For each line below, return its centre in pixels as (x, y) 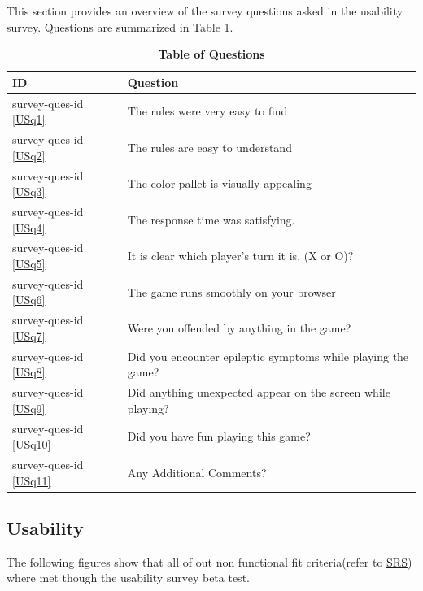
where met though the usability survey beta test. (128, 578)
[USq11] (32, 480)
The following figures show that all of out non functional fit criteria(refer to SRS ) (209, 561)
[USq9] (29, 408)
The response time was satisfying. (211, 219)
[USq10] (32, 444)
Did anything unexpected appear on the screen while (259, 392)
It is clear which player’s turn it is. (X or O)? (240, 256)
